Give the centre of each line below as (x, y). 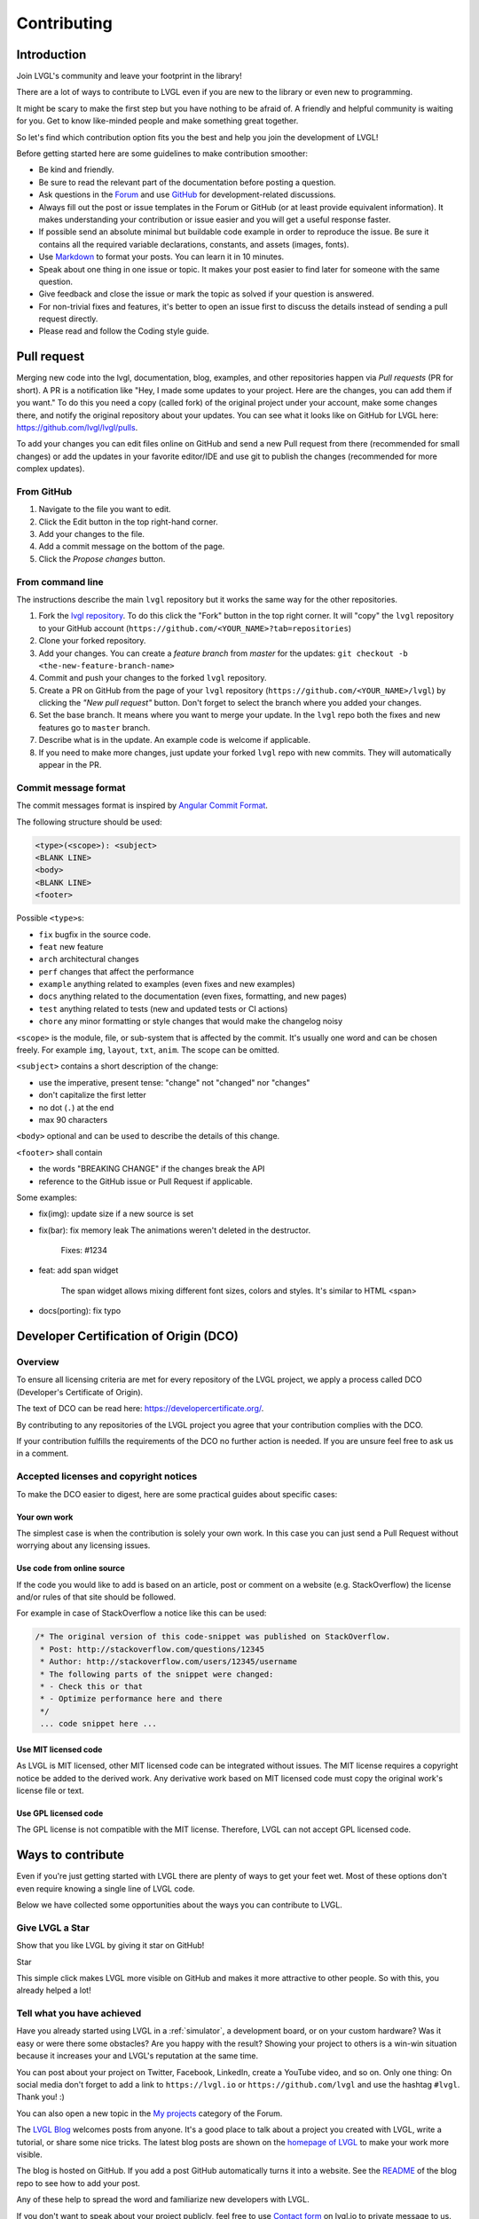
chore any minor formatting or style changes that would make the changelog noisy (191, 1022)
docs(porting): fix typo (80, 1311)
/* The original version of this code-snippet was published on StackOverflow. (213, 1637)
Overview (38, 1362)
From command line (60, 581)
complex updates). (51, 469)
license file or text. (50, 1790)
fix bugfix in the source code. (94, 934)
